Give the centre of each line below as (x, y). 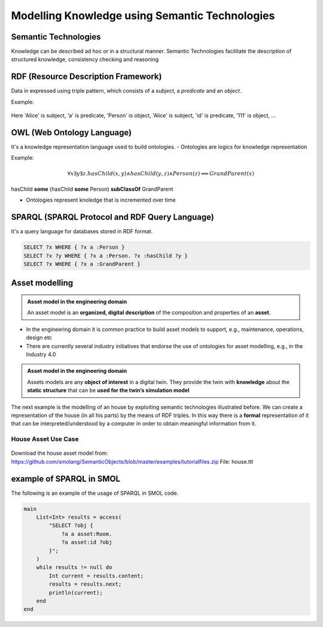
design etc (39, 337)
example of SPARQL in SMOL (66, 479)
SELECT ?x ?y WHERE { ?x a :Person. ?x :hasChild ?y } (106, 255)
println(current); (76, 593)
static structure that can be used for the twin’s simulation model (108, 390)
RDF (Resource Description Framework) (86, 77)
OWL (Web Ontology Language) (71, 133)
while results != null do (74, 567)
